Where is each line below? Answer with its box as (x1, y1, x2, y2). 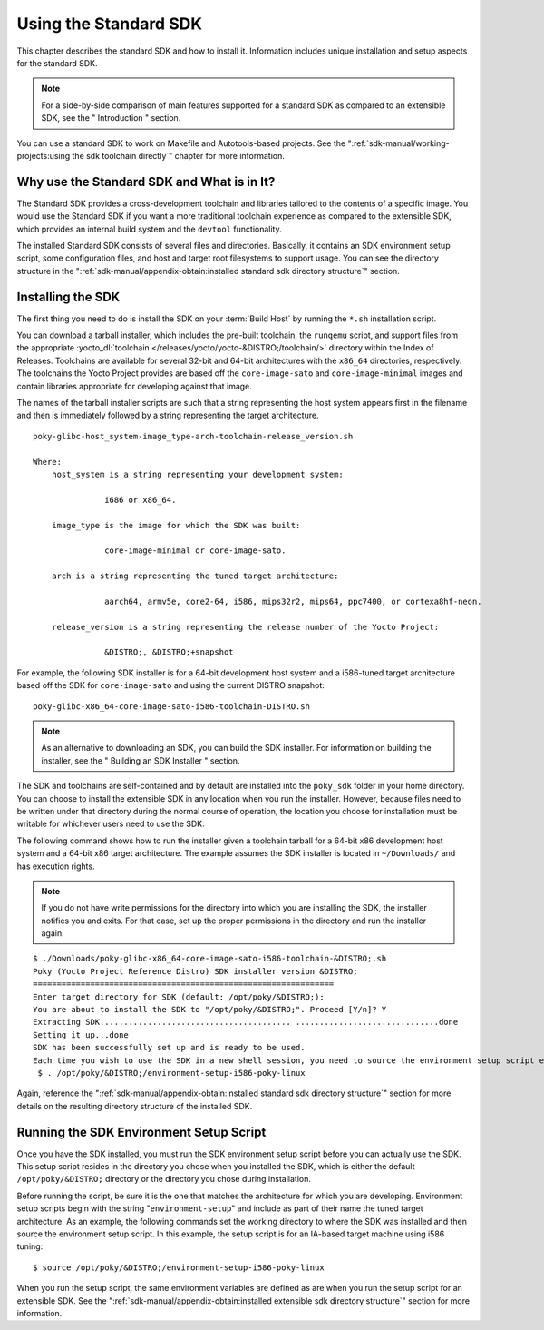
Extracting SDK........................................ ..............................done (33, 1017, 459, 1028)
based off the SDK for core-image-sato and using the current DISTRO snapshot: (16, 680, 325, 691)
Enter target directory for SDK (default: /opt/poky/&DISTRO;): (33, 991, 325, 1002)
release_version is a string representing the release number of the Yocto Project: (51, 622, 440, 632)
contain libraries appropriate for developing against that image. (16, 380, 253, 391)
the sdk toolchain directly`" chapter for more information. (72, 150, 286, 161)
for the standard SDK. (16, 57, 99, 68)
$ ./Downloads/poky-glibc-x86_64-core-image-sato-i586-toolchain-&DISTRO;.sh (33, 953, 387, 964)
